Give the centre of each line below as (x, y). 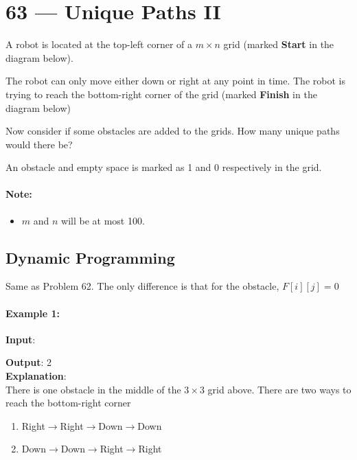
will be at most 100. (103, 220)
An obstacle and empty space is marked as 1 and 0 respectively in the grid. (164, 167)
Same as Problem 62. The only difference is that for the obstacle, (142, 286)
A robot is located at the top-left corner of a (99, 44)
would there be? (39, 144)
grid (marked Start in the (279, 44)
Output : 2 (29, 362)
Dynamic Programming (90, 257)
